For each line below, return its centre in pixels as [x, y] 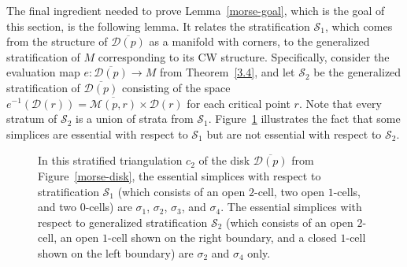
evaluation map [43, 72]
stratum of [32, 119]
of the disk [224, 160]
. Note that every [340, 103]
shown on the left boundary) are [116, 252]
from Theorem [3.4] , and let [227, 72]
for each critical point [239, 103]
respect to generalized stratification [123, 222]
